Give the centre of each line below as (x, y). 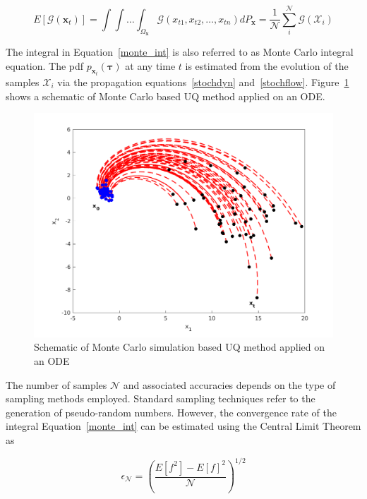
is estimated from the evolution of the (267, 65)
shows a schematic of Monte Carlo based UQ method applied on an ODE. (166, 96)
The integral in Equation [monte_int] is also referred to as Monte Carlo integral (180, 52)
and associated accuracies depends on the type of (229, 384)
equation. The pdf (45, 65)
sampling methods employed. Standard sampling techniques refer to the (161, 398)
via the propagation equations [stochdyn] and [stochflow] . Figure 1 (203, 82)
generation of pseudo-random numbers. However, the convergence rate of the (171, 412)
